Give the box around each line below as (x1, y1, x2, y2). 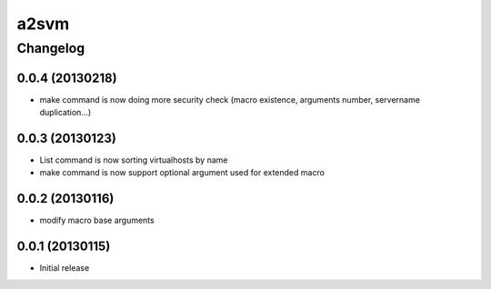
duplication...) (39, 107, 92, 118)
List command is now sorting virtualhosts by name (39, 154, 228, 165)
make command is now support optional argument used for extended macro (39, 167, 325, 178)
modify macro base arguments (39, 214, 155, 226)
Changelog (16, 40, 85, 56)
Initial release (39, 263, 90, 274)
